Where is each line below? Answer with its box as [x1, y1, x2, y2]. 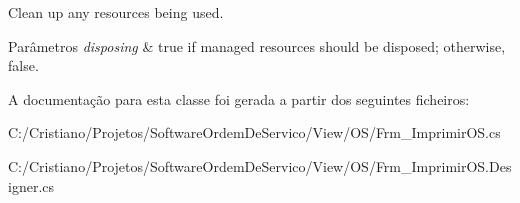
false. [8, 55, 39, 76]
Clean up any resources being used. [8, 2, 224, 22]
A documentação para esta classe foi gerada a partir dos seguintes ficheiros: [8, 88, 470, 109]
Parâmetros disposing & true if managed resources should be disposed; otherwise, [8, 35, 506, 56]
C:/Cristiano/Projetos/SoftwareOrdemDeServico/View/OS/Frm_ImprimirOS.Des [8, 155, 512, 176]
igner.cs [8, 175, 55, 196]
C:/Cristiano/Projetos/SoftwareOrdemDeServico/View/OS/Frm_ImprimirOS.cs [8, 122, 501, 143]
